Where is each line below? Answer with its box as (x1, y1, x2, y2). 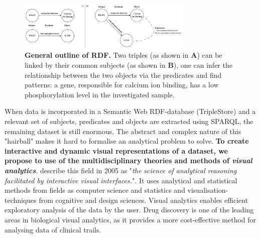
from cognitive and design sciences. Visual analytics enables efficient (39, 194, 248, 205)
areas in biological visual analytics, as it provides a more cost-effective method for (5, 214, 256, 224)
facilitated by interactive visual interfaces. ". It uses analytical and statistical (5, 175, 237, 185)
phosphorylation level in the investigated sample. (25, 89, 175, 99)
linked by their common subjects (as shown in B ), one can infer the (25, 60, 232, 70)
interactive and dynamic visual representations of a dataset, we (5, 145, 228, 156)
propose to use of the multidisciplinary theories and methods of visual (5, 155, 252, 166)
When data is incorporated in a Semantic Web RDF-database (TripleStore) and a (5, 106, 256, 116)
